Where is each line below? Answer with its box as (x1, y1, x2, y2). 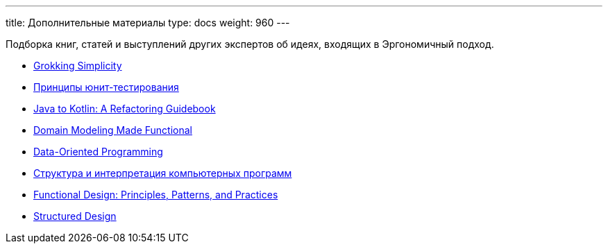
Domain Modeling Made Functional (33, 124, 192, 136)
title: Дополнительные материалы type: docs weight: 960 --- (6, 17, 290, 28)
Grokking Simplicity (33, 60, 122, 71)
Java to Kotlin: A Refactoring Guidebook (33, 103, 216, 114)
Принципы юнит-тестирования (33, 81, 179, 93)
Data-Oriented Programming (33, 146, 163, 157)
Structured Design (33, 210, 117, 222)
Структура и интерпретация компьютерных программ (33, 167, 292, 179)
